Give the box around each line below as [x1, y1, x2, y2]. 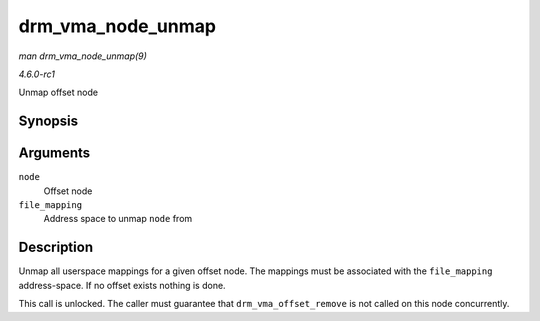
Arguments [18, 145, 91, 162]
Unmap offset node [18, 86, 99, 99]
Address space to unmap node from [43, 213, 193, 225]
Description [18, 239, 94, 256]
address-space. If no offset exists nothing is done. [18, 279, 226, 291]
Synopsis [18, 113, 79, 130]
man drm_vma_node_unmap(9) [18, 50, 147, 62]
